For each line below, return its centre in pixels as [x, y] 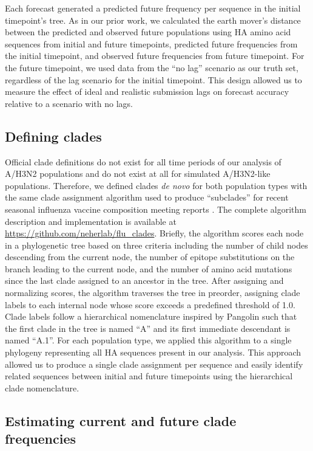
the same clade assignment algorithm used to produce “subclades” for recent [147, 197]
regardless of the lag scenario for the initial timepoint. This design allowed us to [153, 79]
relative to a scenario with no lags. [69, 103]
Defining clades [53, 136]
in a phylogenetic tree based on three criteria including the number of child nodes [156, 245]
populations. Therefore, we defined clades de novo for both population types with [156, 185]
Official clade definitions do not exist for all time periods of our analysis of [143, 161]
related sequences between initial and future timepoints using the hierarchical [149, 376]
